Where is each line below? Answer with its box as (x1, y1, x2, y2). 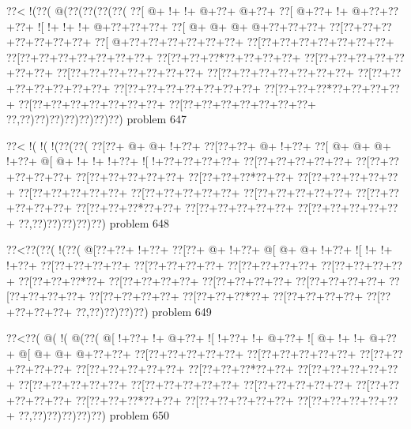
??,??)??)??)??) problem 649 (75, 303, 212, 319)
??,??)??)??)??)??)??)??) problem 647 (6, 111, 187, 127)
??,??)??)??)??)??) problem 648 (18, 214, 170, 231)
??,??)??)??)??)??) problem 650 (18, 407, 170, 423)
